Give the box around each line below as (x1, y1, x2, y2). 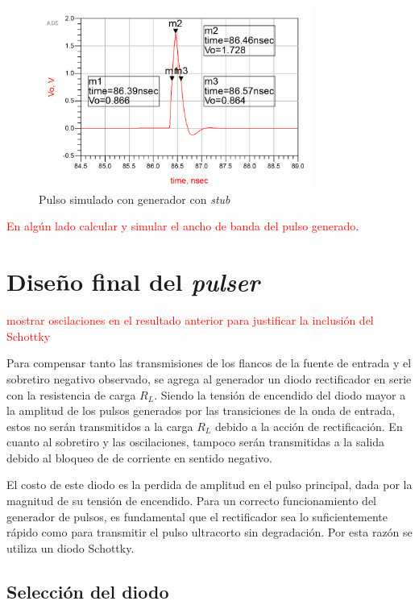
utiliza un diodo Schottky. (6, 539, 135, 556)
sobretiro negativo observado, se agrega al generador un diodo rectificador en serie (6, 370, 412, 387)
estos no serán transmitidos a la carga (6, 417, 193, 434)
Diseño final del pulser (6, 265, 260, 299)
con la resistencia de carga (6, 386, 136, 403)
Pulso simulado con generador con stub (39, 190, 230, 207)
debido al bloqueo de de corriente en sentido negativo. (6, 449, 272, 466)
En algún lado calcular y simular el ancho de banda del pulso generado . (6, 218, 359, 234)
